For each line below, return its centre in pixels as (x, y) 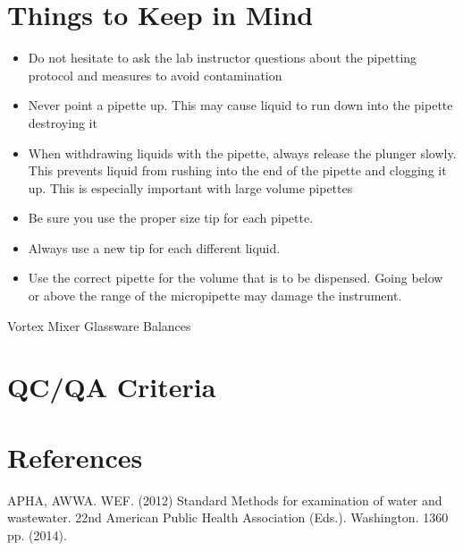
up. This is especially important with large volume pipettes (190, 187)
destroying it (63, 122)
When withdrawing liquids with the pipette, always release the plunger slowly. (242, 153)
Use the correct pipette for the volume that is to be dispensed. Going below (236, 278)
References (75, 457)
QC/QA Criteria (112, 387)
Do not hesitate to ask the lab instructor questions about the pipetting (223, 58)
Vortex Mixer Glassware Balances (99, 325)
